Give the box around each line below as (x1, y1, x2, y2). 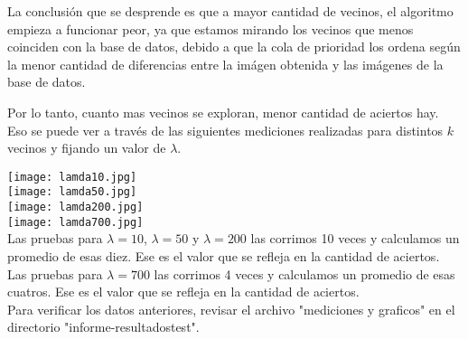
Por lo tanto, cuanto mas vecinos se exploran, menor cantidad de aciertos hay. (7, 102, 439, 121)
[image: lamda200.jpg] (7, 201, 144, 214)
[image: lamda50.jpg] (7, 185, 137, 199)
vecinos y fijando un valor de (7, 138, 166, 157)
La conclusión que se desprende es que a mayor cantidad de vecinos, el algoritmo (7, 2, 454, 20)
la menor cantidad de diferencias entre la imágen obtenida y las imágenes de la (7, 54, 444, 73)
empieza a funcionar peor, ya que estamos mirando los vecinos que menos (7, 19, 414, 38)
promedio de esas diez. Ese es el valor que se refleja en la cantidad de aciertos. (7, 246, 440, 265)
